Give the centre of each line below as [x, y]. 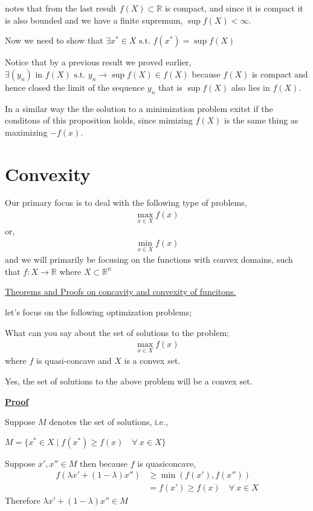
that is [170, 87]
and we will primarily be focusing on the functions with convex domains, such [149, 259]
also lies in [250, 87]
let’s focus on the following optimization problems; [98, 312]
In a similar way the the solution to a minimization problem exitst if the [139, 108]
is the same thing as [261, 120]
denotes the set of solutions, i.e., [108, 422]
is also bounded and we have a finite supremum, [94, 20]
